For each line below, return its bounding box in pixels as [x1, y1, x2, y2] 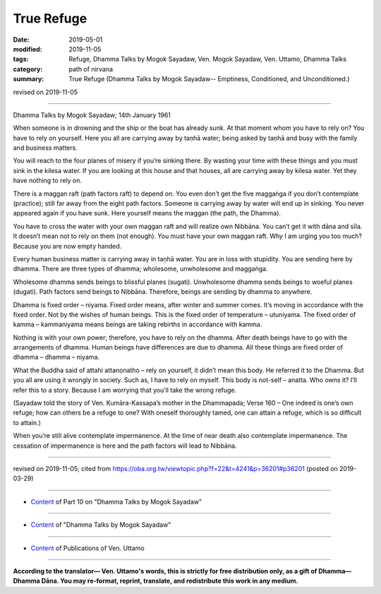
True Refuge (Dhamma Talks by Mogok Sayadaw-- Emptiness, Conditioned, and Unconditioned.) [68, 75, 350, 83]
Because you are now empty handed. [13, 242, 122, 250]
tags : [13, 55, 29, 64]
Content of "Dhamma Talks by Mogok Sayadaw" [30, 521, 171, 529]
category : [13, 64, 43, 73]
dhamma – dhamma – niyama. [13, 353, 100, 362]
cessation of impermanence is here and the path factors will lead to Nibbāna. [13, 441, 237, 450]
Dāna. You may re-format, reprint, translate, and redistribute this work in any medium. [41, 576, 299, 586]
